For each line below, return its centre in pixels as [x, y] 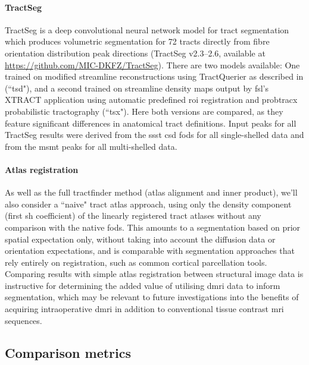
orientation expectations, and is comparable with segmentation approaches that [150, 251]
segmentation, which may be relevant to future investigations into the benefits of [152, 297]
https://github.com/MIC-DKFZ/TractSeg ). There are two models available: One [152, 64]
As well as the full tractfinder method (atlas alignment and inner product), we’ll [151, 192]
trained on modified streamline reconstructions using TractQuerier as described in [154, 76]
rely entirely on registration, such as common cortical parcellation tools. [136, 262]
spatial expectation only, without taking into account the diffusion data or [140, 239]
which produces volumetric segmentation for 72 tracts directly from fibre [137, 41]
